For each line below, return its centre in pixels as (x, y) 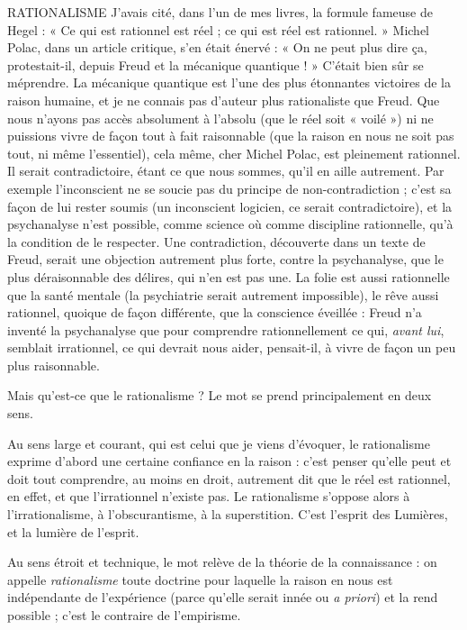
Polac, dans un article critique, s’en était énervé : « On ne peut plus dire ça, (217, 47)
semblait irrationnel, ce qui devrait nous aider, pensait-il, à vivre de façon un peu (232, 347)
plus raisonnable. (54, 365)
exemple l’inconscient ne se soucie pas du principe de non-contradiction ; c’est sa (229, 188)
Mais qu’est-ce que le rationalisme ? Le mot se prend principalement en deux (220, 395)
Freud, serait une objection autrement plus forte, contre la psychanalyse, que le (225, 259)
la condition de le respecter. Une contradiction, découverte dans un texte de (216, 241)
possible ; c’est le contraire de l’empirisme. (124, 615)
